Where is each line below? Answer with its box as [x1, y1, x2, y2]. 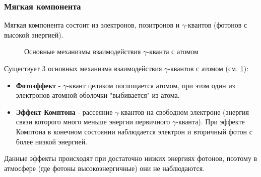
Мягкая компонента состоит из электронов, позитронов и [4, 20, 180, 30]
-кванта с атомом [147, 46, 199, 57]
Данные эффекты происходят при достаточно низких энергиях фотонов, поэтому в [4, 153, 257, 163]
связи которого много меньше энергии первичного [16, 116, 170, 127]
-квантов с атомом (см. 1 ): [168, 63, 249, 73]
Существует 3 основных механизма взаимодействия [4, 63, 162, 73]
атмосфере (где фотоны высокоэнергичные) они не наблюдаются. [4, 162, 205, 173]
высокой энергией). [4, 29, 63, 40]
